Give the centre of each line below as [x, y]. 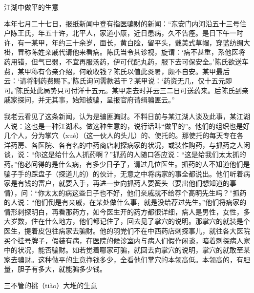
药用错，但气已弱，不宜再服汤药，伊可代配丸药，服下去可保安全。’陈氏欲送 [123, 61]
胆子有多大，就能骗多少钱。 [62, 269]
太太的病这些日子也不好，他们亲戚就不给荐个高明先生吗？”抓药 [146, 192]
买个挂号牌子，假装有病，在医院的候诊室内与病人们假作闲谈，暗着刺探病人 [124, 240]
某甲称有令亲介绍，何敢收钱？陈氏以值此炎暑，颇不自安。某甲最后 [123, 71]
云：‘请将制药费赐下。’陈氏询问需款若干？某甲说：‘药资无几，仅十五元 [115, 81]
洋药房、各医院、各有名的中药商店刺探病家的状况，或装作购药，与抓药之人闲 [127, 145]
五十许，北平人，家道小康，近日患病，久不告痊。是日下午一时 [144, 33]
